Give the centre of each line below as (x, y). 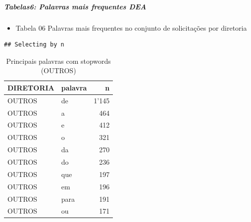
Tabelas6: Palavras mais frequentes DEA (75, 6)
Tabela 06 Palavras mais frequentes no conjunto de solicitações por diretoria (131, 27)
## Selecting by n (34, 45)
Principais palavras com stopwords (58, 61)
